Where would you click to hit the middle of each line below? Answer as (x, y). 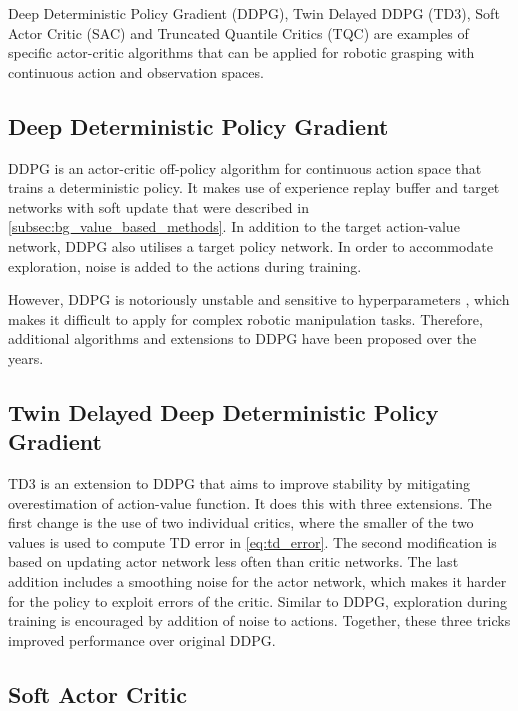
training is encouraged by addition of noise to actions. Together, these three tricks (259, 620)
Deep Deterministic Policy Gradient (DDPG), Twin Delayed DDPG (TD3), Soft (254, 13)
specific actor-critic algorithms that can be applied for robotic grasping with (241, 52)
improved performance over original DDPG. (142, 639)
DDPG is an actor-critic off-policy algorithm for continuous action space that (245, 167)
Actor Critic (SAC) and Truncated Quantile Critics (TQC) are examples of (238, 32)
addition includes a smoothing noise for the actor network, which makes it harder (257, 581)
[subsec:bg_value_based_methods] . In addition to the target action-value (234, 226)
